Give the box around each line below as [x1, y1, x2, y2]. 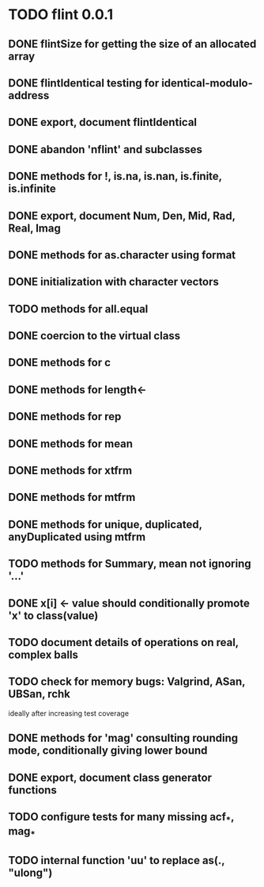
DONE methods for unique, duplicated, [8, 518, 203, 531]
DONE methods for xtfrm [8, 464, 133, 477]
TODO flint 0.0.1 [8, 6, 113, 24]
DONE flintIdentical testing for [8, 76, 160, 90]
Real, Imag [8, 221, 61, 235]
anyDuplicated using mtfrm [8, 530, 146, 544]
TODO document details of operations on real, [8, 636, 239, 649]
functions [8, 783, 57, 797]
